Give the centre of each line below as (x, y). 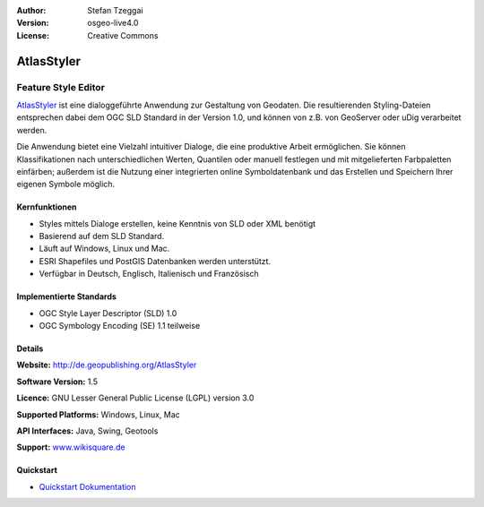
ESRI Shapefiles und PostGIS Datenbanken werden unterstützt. (155, 261)
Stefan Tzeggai (115, 10)
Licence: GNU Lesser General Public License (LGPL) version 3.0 (135, 398)
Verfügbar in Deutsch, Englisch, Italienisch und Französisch (149, 274)
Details (30, 348)
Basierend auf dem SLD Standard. (102, 236)
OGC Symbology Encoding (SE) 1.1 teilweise (120, 326)
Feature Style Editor (60, 87)
